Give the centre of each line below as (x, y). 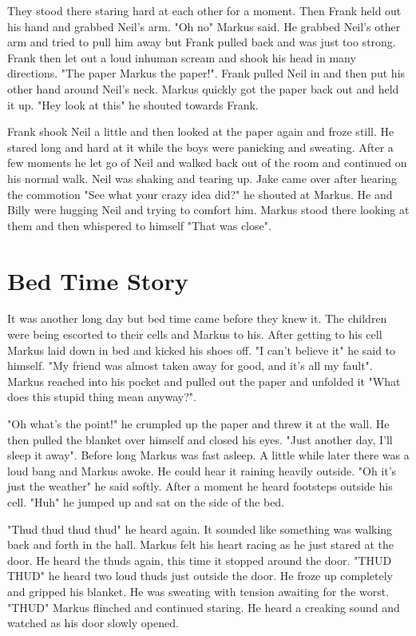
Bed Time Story (98, 280)
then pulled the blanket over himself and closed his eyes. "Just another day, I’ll (200, 439)
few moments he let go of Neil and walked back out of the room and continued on (207, 163)
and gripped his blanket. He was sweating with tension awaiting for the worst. (198, 591)
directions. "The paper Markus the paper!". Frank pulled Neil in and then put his (206, 73)
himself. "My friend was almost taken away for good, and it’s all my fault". (190, 366)
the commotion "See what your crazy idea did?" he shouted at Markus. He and (200, 194)
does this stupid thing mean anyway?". (102, 397)
